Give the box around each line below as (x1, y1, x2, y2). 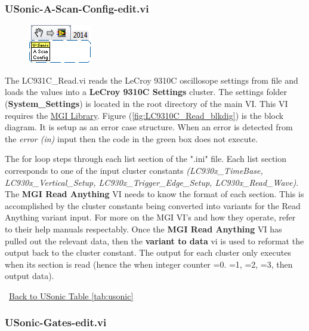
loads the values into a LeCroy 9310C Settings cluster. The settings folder (5, 85, 288, 98)
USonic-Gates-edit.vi (5, 315, 107, 330)
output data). (5, 269, 54, 282)
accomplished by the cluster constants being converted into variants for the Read (5, 199, 301, 212)
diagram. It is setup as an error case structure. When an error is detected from (5, 121, 293, 133)
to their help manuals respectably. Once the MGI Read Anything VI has (5, 222, 282, 235)
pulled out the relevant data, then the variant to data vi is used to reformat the (5, 234, 304, 247)
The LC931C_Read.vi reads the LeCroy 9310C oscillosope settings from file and (5, 73, 298, 86)
